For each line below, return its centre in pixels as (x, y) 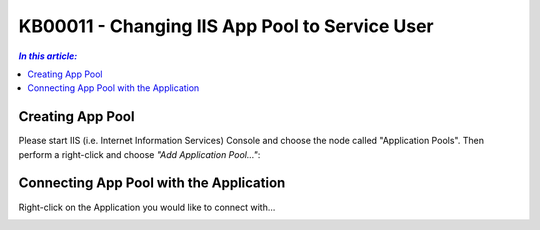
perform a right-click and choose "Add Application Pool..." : (139, 154)
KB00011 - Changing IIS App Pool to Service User (226, 26)
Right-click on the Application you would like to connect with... (147, 207)
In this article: (48, 56)
